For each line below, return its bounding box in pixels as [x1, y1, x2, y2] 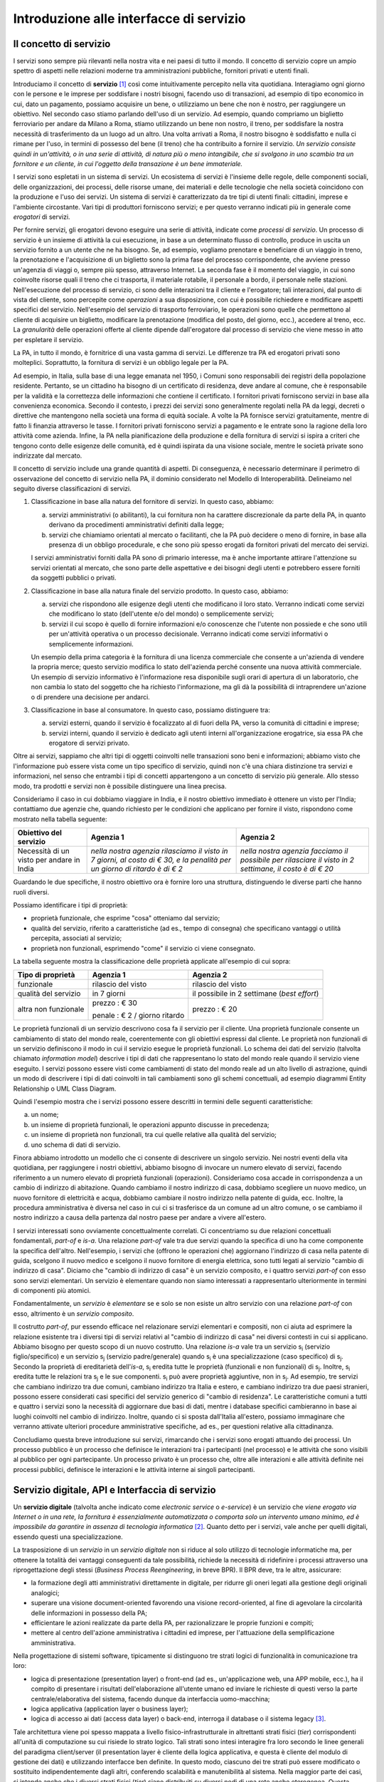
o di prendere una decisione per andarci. [31, 692, 151, 701]
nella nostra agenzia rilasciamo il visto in [90, 846, 228, 856]
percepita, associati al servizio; [31, 934, 122, 942]
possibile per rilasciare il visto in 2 [240, 855, 355, 865]
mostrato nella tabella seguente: [13, 815, 107, 823]
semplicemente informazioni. [48, 639, 134, 648]
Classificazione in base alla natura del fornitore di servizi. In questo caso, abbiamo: [31, 498, 274, 506]
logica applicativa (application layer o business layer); [31, 1704, 188, 1714]
